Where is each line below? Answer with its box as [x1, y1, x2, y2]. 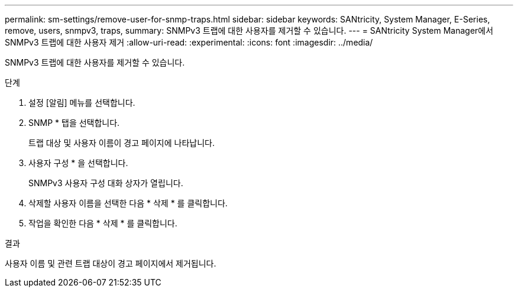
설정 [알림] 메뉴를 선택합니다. [28, 98, 135, 108]
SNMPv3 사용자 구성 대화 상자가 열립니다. [28, 178, 183, 188]
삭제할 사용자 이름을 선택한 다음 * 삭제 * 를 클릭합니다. [28, 198, 228, 208]
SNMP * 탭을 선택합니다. [28, 118, 120, 128]
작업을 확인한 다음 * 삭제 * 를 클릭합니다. [28, 218, 177, 228]
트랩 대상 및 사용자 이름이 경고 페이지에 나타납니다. [28, 138, 215, 148]
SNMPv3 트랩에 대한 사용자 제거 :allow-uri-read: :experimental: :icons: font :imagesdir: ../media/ [5, 37, 373, 47]
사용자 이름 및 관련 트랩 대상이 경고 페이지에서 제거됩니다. [5, 258, 216, 268]
